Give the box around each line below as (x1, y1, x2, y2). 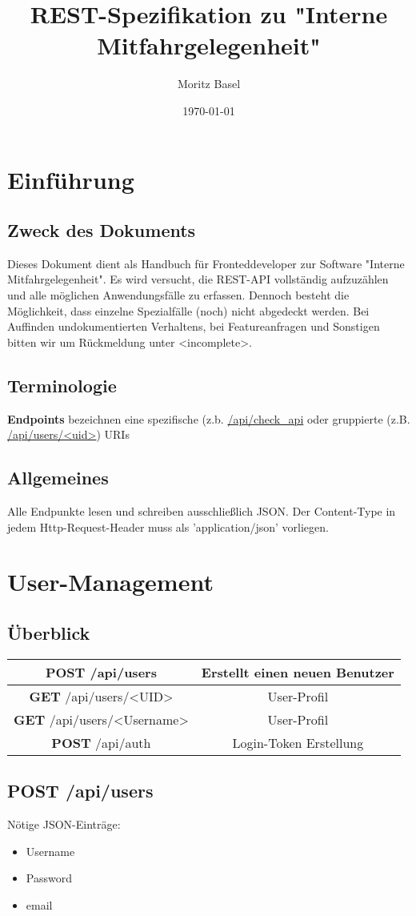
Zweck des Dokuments (7, 218, 196, 243)
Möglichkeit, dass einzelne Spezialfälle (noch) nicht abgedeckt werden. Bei (7, 302, 370, 319)
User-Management (7, 565, 214, 598)
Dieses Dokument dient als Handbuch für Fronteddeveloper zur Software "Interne (7, 255, 405, 271)
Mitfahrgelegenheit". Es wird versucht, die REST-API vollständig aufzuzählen (7, 271, 389, 287)
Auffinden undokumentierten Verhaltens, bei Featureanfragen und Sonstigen (7, 318, 380, 335)
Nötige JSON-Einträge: (7, 816, 121, 833)
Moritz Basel (177, 75, 241, 92)
